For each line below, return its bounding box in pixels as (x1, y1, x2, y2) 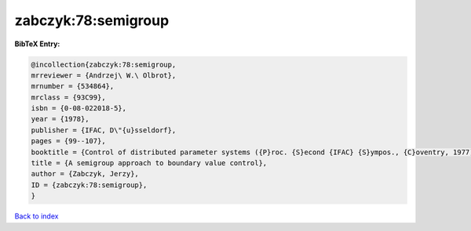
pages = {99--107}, (31, 137, 106, 146)
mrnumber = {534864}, (31, 82, 115, 91)
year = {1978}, (31, 114, 89, 124)
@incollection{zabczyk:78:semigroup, (31, 60, 177, 69)
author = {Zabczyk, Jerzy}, (31, 169, 139, 179)
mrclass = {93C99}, (31, 92, 106, 102)
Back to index (14, 211, 59, 221)
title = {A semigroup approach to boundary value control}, (31, 159, 268, 168)
